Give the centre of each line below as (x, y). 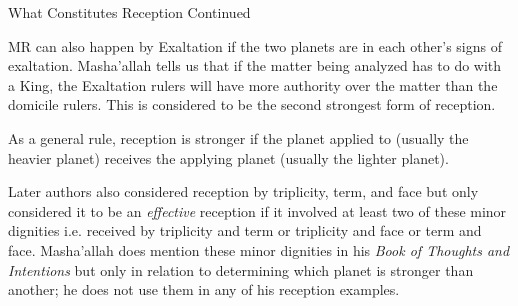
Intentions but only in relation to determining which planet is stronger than (241, 269)
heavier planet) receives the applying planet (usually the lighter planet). (228, 157)
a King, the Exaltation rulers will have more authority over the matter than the (253, 84)
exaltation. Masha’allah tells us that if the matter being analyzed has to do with (255, 65)
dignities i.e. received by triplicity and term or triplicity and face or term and (245, 230)
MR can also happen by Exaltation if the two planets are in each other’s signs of (255, 45)
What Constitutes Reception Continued (129, 12)
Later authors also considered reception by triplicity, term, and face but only (243, 191)
